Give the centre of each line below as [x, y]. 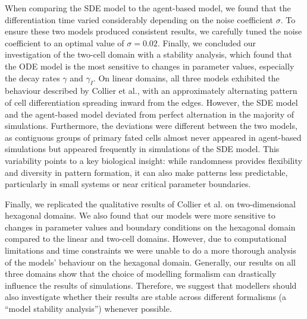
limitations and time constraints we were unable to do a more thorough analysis [151, 250]
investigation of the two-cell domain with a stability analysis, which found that [148, 54]
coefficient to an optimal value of [65, 42]
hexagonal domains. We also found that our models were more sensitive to [140, 215]
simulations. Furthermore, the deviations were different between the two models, [151, 126]
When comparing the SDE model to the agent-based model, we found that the [148, 8]
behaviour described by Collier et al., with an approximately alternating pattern [151, 91]
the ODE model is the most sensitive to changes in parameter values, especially [150, 66]
